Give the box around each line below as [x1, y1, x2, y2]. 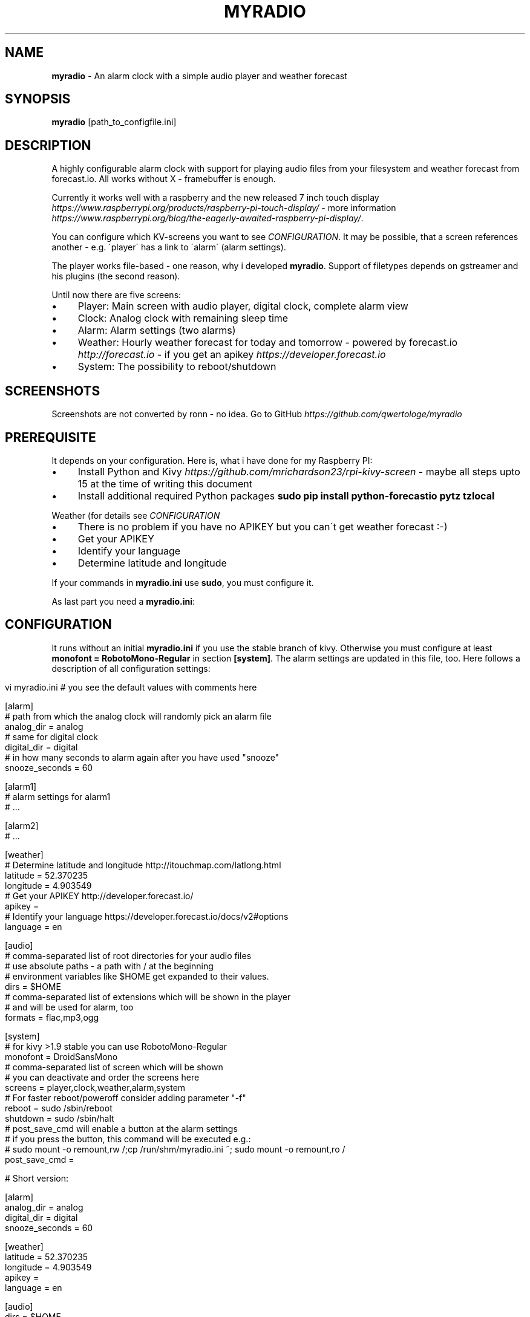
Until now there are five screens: [51, 290, 182, 301]
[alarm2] [5, 820, 39, 831]
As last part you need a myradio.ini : [51, 596, 195, 606]
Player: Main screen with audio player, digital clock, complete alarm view [77, 300, 408, 313]
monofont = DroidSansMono [5, 1051, 118, 1062]
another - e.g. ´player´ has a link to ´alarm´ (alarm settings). [51, 242, 286, 253]
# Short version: [5, 1172, 68, 1183]
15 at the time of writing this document [77, 477, 252, 490]
